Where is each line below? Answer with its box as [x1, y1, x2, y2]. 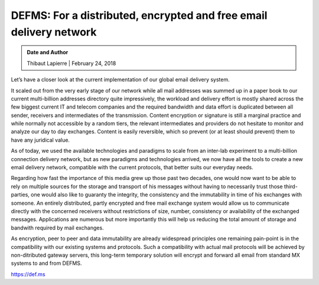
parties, [11, 191, 30, 198]
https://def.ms [11, 270, 45, 277]
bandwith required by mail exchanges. [11, 224, 104, 231]
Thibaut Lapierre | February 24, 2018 [27, 60, 116, 67]
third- [284, 183, 298, 190]
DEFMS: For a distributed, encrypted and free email [11, 9, 268, 22]
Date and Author [27, 49, 69, 56]
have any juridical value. [11, 136, 70, 143]
